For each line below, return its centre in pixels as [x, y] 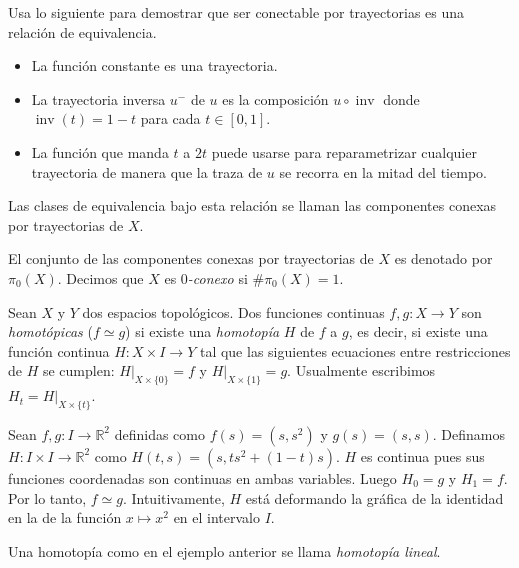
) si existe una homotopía [202, 331]
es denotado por [443, 258]
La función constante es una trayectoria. [154, 65]
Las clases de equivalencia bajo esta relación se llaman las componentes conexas [252, 205]
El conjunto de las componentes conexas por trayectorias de [191, 258]
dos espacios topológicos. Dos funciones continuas [233, 311]
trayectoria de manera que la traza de [147, 171]
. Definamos [468, 433]
